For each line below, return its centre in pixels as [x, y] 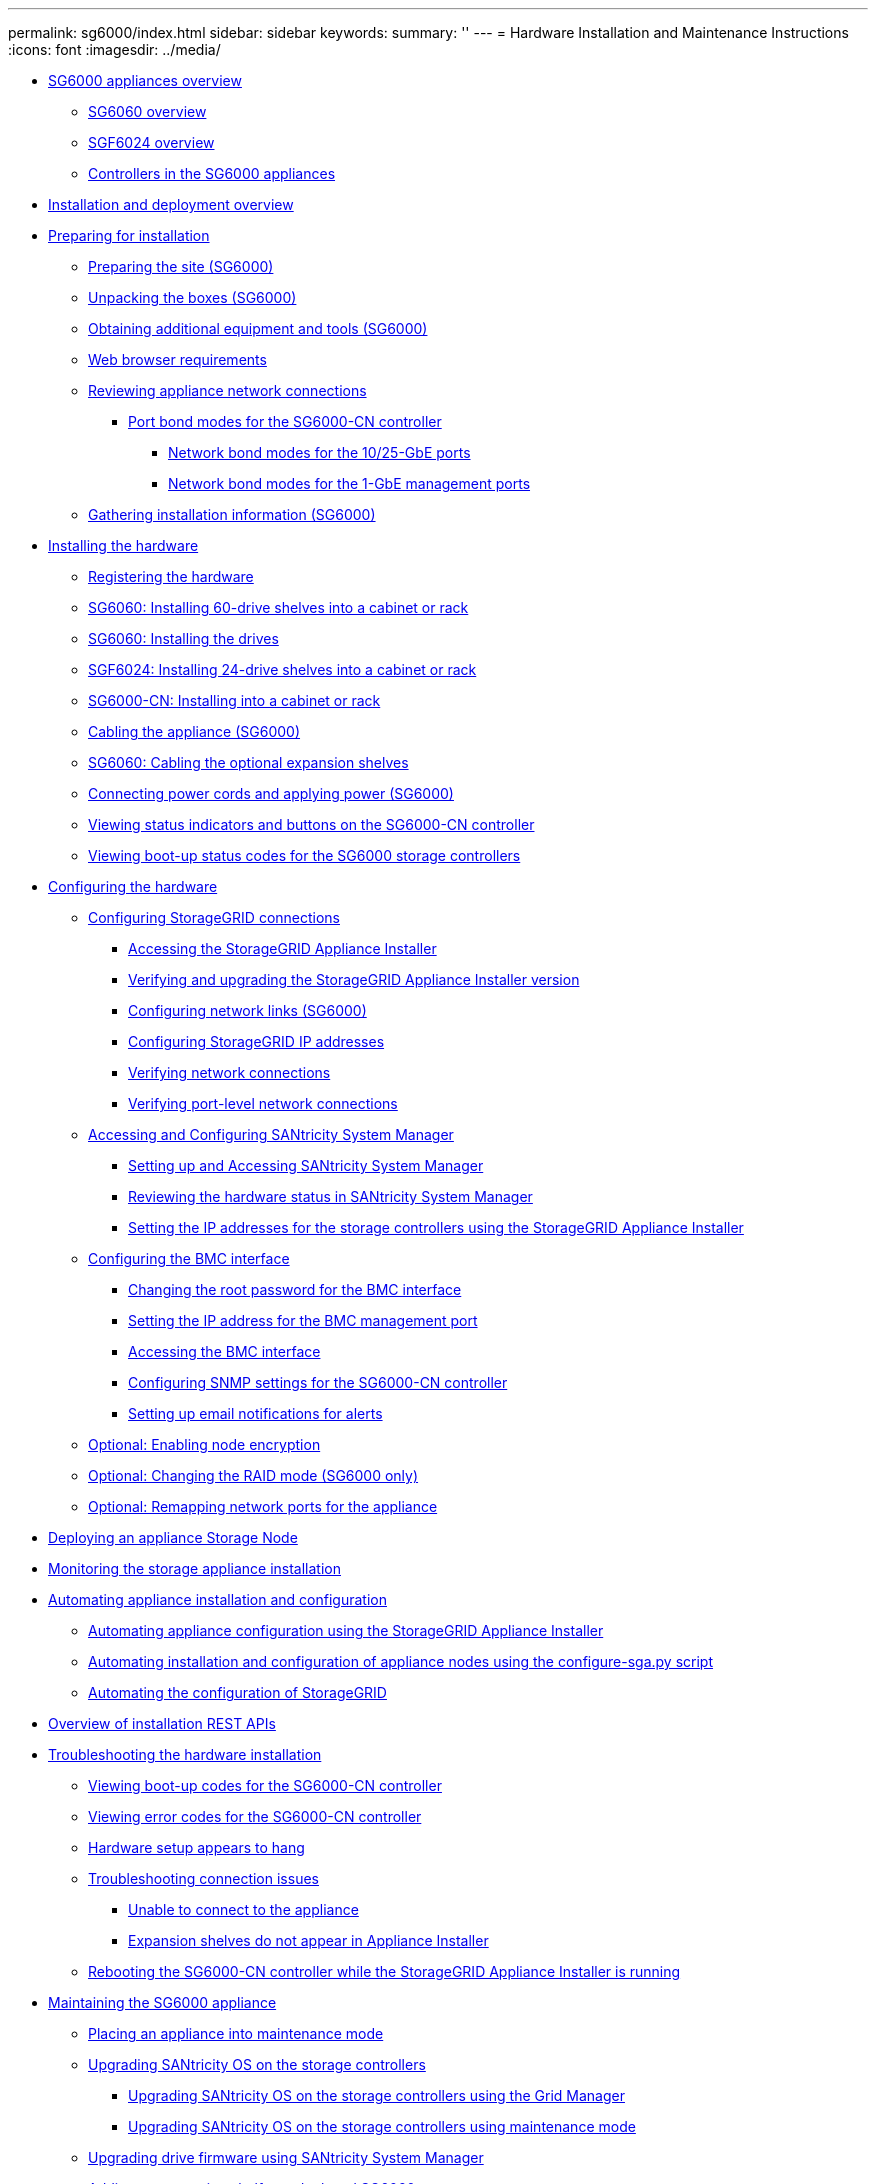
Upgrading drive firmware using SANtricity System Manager [286, 2157]
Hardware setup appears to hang [196, 1847]
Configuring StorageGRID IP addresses [256, 1041]
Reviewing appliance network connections [227, 390]
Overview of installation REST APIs [162, 1723]
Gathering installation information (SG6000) [232, 514]
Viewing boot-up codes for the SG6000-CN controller [265, 1785]
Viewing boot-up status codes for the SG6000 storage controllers [304, 855]
